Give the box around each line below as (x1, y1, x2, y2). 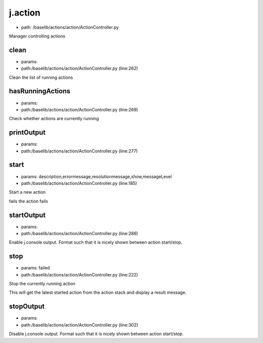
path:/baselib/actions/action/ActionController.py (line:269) (21, 107, 138, 112)
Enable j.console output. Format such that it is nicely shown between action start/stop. (9, 239, 183, 245)
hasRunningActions (9, 87, 71, 95)
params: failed (21, 265, 50, 271)
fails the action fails (9, 198, 48, 204)
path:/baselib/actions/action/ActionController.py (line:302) (21, 322, 138, 328)
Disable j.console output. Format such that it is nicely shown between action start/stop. (9, 331, 184, 337)
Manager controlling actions (9, 33, 66, 39)
